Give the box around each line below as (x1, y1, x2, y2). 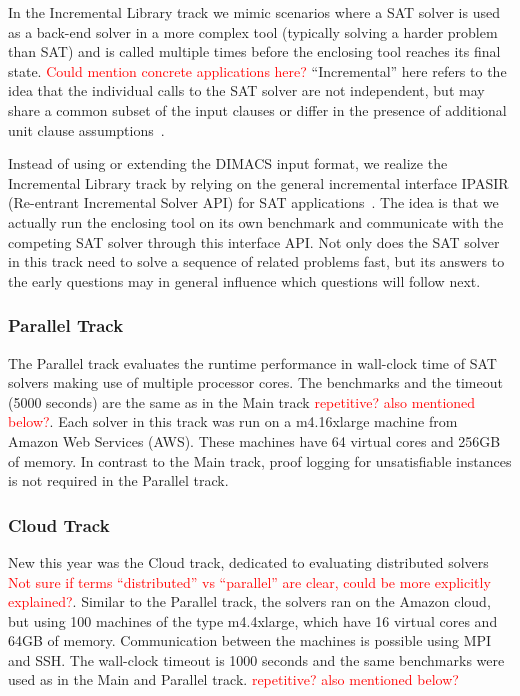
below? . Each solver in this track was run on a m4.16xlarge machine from (8, 411, 458, 432)
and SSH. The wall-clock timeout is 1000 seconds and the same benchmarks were (8, 649, 505, 670)
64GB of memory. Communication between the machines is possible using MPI (8, 630, 492, 651)
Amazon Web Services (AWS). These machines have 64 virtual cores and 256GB (8, 430, 501, 451)
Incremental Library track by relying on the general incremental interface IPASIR (8, 172, 509, 193)
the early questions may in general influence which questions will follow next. (8, 270, 481, 291)
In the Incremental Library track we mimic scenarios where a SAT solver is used (8, 2, 500, 22)
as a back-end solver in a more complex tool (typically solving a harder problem (8, 21, 498, 42)
